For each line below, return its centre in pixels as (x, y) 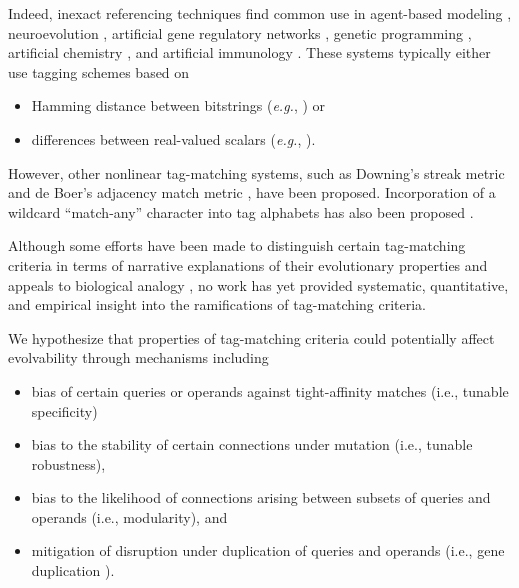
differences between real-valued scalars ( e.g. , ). (173, 138)
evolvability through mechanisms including (138, 357)
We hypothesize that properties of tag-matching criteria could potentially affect (251, 337)
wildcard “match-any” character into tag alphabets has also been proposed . (241, 211)
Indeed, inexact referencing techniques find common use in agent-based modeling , (260, 13)
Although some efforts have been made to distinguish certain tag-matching (237, 245)
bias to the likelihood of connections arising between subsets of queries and (261, 497)
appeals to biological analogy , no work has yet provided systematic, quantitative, (258, 284)
